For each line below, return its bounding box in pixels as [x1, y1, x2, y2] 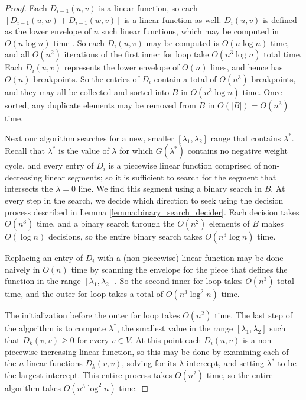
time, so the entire [206, 368, 273, 380]
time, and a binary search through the [36, 217, 175, 230]
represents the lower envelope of [64, 61, 180, 73]
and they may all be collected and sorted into [5, 85, 170, 98]
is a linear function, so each [99, 2, 198, 14]
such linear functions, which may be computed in [101, 25, 279, 37]
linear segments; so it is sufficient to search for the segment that [44, 170, 276, 183]
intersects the [5, 182, 53, 195]
